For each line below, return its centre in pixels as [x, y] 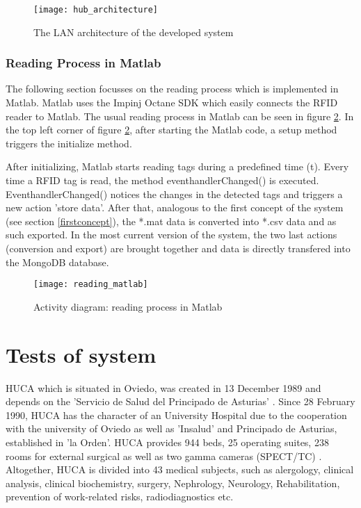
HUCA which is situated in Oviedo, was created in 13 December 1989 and [163, 387]
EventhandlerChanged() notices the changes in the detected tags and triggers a [174, 194]
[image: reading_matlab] [91, 285]
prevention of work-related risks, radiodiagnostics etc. [120, 497]
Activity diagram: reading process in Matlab [128, 306]
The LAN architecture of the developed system [134, 32]
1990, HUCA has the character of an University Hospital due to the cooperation [176, 415]
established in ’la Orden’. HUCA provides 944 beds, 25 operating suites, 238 [167, 442]
